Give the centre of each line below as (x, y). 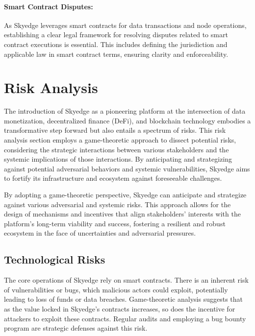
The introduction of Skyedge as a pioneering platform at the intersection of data (125, 111)
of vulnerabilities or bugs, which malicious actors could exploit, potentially (116, 289)
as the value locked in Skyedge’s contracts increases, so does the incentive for (120, 309)
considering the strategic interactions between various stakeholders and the (116, 149)
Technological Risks (55, 259)
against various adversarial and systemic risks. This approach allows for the (117, 204)
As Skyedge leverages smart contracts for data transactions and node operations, (125, 25)
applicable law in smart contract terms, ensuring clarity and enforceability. (116, 54)
